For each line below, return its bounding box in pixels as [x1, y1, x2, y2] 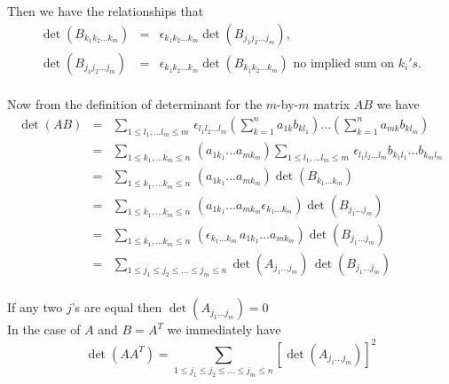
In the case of [7, 320, 81, 339]
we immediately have [167, 320, 281, 339]
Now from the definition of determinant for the [7, 95, 263, 114]
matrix [313, 95, 351, 114]
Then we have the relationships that [7, 2, 204, 20]
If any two [7, 298, 63, 317]
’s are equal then [71, 298, 162, 317]
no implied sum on [293, 57, 395, 70]
